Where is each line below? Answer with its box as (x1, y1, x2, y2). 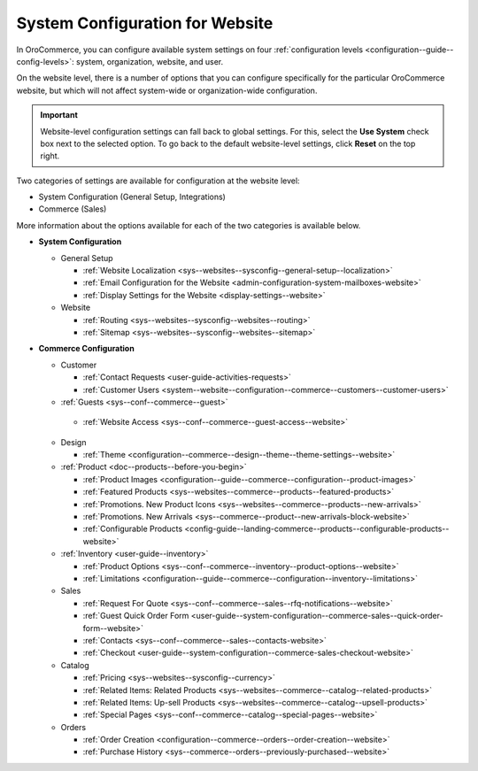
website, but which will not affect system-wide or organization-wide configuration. (16, 85, 318, 96)
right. (40, 150, 60, 161)
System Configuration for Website (16, 13, 274, 33)
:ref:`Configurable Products (82, 523, 183, 535)
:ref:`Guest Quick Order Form (82, 611, 189, 621)
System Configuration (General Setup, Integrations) (38, 191, 226, 203)
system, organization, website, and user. (75, 56, 224, 66)
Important (40, 110, 79, 120)
